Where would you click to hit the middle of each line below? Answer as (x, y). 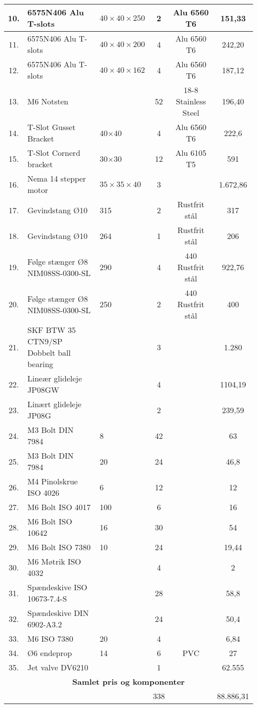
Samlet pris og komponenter (128, 682)
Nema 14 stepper (57, 178)
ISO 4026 (43, 493)
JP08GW (43, 390)
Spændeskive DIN (58, 613)
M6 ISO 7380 (50, 638)
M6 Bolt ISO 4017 (59, 507)
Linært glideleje (54, 404)
